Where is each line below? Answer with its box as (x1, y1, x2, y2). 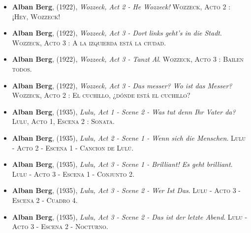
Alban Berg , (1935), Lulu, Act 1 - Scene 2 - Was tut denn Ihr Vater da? (12, 106, 236, 116)
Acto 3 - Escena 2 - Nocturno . (12, 221, 108, 232)
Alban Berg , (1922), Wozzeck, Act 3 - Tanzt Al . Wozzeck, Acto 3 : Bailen (12, 54, 244, 64)
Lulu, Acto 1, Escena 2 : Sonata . (12, 116, 115, 126)
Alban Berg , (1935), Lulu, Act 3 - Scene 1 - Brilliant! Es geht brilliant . (12, 159, 233, 169)
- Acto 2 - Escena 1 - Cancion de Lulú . (12, 142, 134, 153)
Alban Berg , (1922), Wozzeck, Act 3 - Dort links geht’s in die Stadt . (12, 28, 222, 38)
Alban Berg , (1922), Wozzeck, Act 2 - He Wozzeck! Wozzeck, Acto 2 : (12, 1, 231, 11)
